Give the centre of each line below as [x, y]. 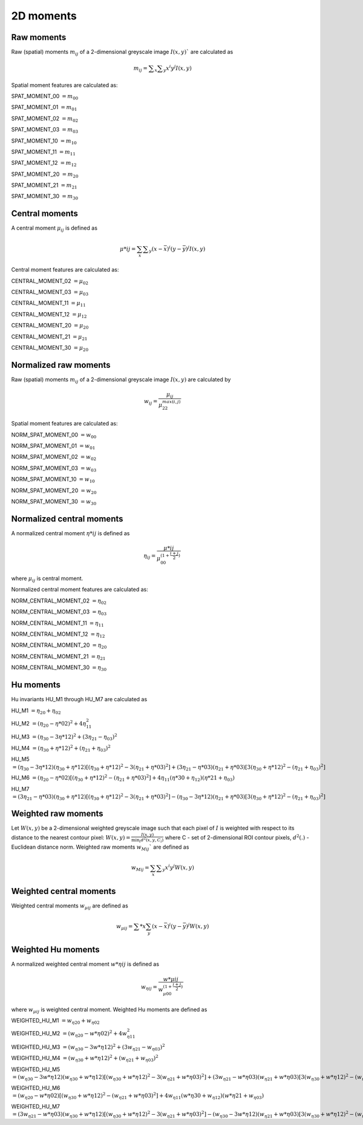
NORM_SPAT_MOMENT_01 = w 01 [53, 447]
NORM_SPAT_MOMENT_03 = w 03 [54, 469]
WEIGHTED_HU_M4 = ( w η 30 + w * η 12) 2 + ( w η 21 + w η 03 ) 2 [85, 1058]
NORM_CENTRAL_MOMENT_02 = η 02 [59, 601]
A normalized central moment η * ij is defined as [70, 533]
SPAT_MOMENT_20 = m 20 [45, 175]
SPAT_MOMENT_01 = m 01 [44, 108]
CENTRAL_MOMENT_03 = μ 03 [50, 293]
